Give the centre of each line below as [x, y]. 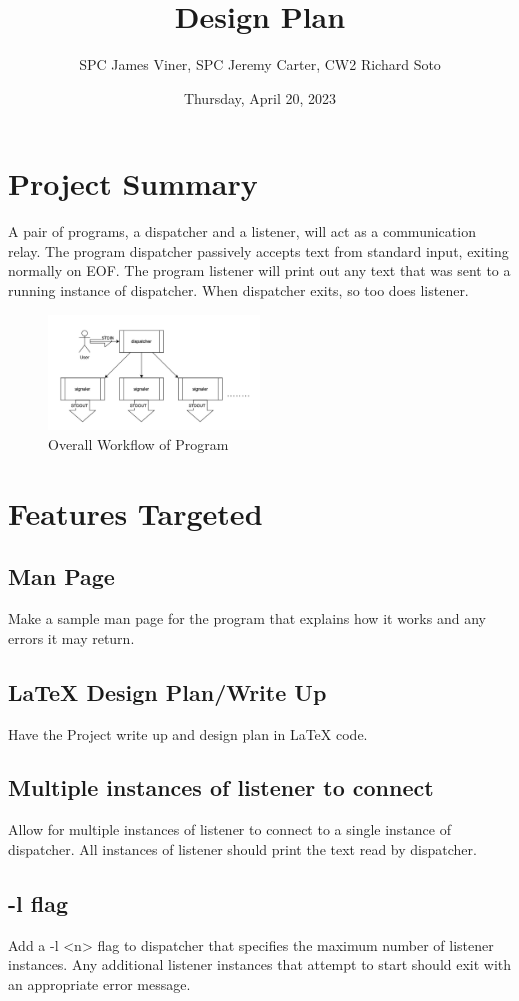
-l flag [38, 902]
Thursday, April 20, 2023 [260, 97]
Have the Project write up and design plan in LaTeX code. [188, 733]
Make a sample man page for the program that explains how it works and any [247, 618]
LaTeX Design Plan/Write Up [167, 691]
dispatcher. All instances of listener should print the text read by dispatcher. [242, 848]
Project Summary [133, 183]
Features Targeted [135, 512]
